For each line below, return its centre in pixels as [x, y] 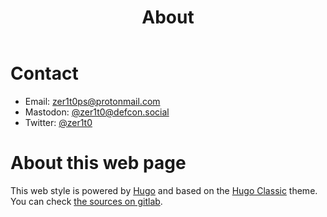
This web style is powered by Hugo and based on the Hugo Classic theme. [164, 190]
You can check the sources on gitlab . [86, 201]
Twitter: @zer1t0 [58, 122]
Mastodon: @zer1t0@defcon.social [97, 112]
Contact [44, 73]
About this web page [98, 163]
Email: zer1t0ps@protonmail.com [92, 101]
